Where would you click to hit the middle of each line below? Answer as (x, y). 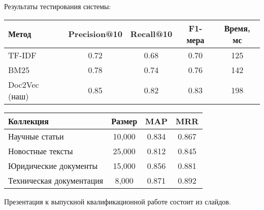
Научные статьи (36, 136)
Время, (237, 28)
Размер (124, 121)
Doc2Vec (24, 84)
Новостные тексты (41, 151)
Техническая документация (56, 180)
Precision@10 (95, 34)
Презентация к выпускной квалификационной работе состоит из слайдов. (118, 201)
